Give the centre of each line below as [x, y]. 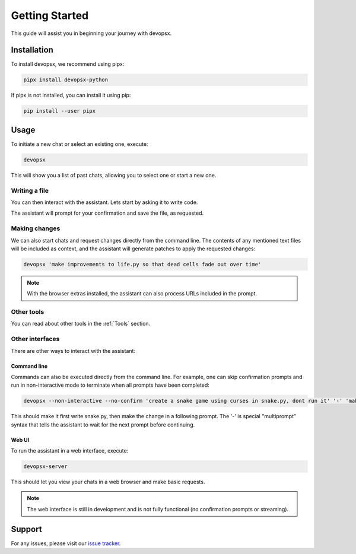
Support [26, 529]
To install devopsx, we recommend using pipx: [68, 64]
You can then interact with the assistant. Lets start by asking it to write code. [104, 202]
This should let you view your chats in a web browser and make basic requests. [108, 482]
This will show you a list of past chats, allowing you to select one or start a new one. [114, 175]
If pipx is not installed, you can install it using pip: [71, 95]
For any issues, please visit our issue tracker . [66, 543]
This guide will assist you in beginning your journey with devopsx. [91, 33]
